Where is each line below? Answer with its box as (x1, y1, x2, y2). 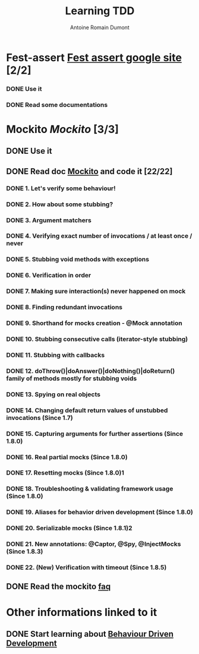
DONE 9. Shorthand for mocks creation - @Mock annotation (6, 319, 182, 327)
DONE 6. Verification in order (6, 271, 91, 280)
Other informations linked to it (6, 605, 157, 619)
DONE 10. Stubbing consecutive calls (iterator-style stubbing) (6, 334, 188, 343)
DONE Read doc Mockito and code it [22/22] (6, 166, 173, 176)
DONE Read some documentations (6, 100, 108, 109)
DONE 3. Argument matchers (6, 216, 92, 224)
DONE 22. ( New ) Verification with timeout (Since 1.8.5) (6, 563, 167, 571)
